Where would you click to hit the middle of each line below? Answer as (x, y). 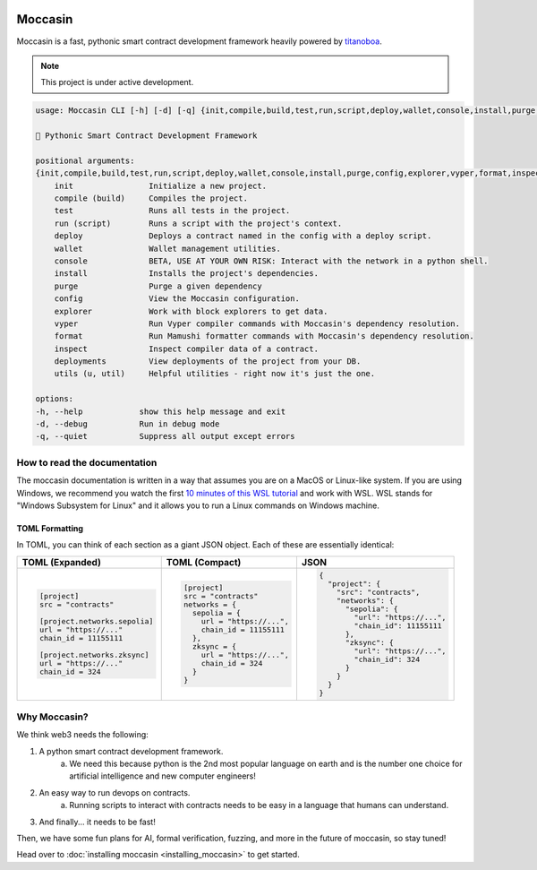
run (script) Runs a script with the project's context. (198, 223)
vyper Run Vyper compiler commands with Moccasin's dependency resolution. (257, 323)
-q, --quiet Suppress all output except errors (165, 436)
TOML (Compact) (204, 562)
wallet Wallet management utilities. (167, 248)
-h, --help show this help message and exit (161, 411)
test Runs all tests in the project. (172, 211)
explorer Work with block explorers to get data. (191, 311)
